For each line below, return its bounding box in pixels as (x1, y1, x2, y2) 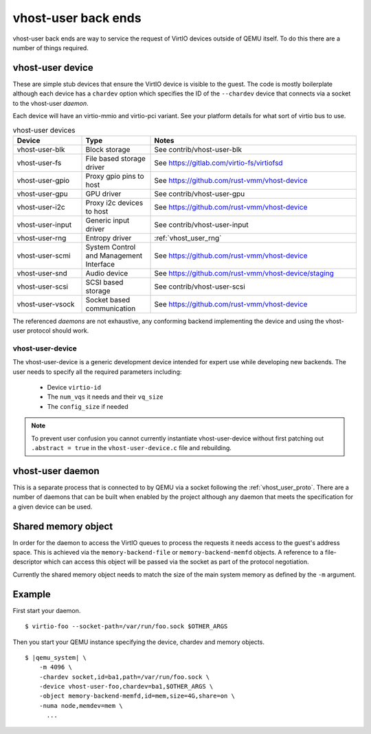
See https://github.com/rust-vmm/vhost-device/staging (154, 268, 335, 278)
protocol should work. (27, 326, 89, 335)
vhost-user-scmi (16, 251, 71, 260)
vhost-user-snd (16, 268, 68, 278)
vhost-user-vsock (16, 299, 75, 309)
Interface (85, 259, 115, 269)
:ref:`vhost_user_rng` (154, 233, 222, 243)
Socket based (85, 295, 131, 304)
